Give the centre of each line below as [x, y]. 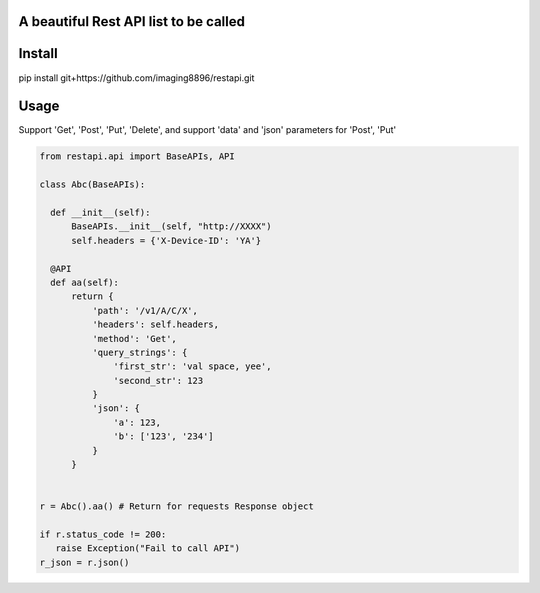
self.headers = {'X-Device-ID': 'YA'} [166, 240]
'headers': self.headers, [155, 324]
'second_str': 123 [158, 380]
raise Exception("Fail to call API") [147, 548]
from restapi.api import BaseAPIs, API [137, 156]
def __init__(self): [100, 212]
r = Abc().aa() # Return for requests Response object [176, 506]
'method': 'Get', [134, 338]
